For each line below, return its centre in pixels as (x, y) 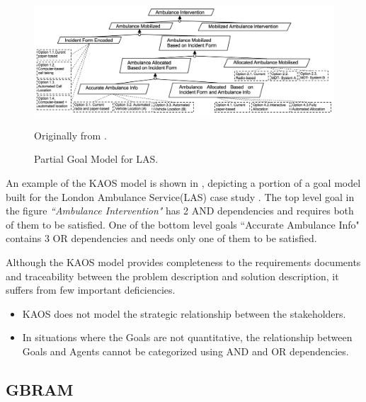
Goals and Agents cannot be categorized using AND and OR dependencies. (185, 351)
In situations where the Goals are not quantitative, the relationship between (187, 337)
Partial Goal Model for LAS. (96, 159)
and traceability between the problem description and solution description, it (172, 276)
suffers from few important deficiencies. (91, 290)
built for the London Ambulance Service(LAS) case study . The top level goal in (180, 196)
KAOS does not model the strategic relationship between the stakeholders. (184, 313)
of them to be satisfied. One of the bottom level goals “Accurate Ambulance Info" (183, 224)
